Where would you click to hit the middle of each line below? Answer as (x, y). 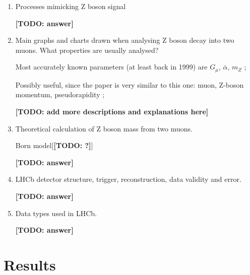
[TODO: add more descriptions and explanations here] (112, 112)
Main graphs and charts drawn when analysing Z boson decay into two (125, 40)
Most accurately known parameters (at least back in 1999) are (111, 67)
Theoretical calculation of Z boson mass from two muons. (104, 128)
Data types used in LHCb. (56, 213)
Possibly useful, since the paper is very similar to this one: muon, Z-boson (130, 84)
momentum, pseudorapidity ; (60, 94)
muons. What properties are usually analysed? (87, 50)
